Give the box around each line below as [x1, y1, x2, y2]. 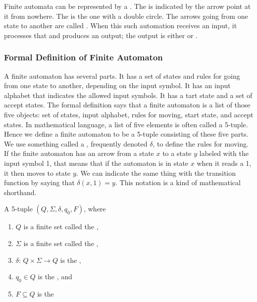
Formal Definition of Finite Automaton [4, 51, 163, 63]
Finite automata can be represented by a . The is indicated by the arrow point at [4, 1, 251, 11]
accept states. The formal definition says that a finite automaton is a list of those [4, 100, 251, 110]
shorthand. [4, 187, 37, 197]
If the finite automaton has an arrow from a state [4, 148, 154, 158]
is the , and [38, 271, 72, 282]
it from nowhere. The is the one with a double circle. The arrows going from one [4, 10, 248, 21]
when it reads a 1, [197, 157, 252, 168]
